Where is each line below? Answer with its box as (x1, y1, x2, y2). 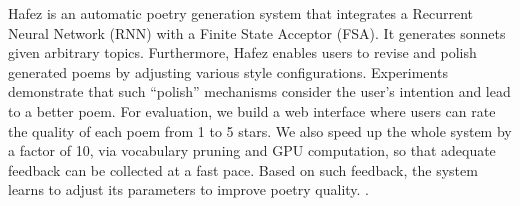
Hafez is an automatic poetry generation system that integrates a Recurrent (8, 3, 473, 23)
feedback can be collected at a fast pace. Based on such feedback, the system (8, 159, 478, 180)
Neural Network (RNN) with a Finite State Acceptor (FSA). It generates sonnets (8, 22, 506, 43)
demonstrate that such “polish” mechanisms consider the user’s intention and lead (8, 81, 511, 102)
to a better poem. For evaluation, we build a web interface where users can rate (8, 100, 496, 121)
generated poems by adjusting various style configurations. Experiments (8, 61, 448, 82)
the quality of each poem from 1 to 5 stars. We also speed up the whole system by (8, 120, 512, 141)
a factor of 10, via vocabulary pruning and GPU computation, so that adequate (8, 140, 496, 161)
